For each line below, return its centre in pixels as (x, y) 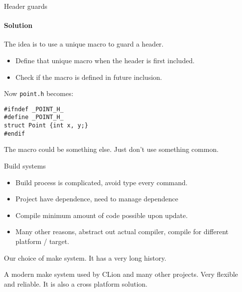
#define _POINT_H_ (34, 117)
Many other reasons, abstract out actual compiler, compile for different (122, 231)
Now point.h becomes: (39, 93)
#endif (14, 134)
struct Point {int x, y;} (46, 126)
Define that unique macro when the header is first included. (105, 60)
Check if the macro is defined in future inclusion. (89, 77)
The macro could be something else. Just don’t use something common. (111, 149)
